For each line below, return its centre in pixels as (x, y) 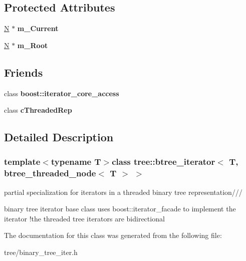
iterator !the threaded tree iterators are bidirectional (84, 218)
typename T (76, 162)
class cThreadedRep (38, 110)
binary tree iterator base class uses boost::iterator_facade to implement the (120, 209)
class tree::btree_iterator (164, 162)
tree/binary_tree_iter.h (41, 252)
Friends (24, 72)
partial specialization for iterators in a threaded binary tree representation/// (123, 192)
